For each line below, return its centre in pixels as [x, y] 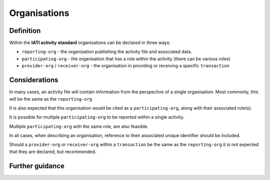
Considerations [34, 80]
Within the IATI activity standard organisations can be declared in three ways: [90, 43]
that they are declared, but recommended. [53, 152]
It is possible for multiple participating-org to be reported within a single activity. [97, 117]
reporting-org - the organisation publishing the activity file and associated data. [107, 52]
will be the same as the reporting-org [51, 99]
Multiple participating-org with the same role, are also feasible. [79, 126]
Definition [25, 31]
